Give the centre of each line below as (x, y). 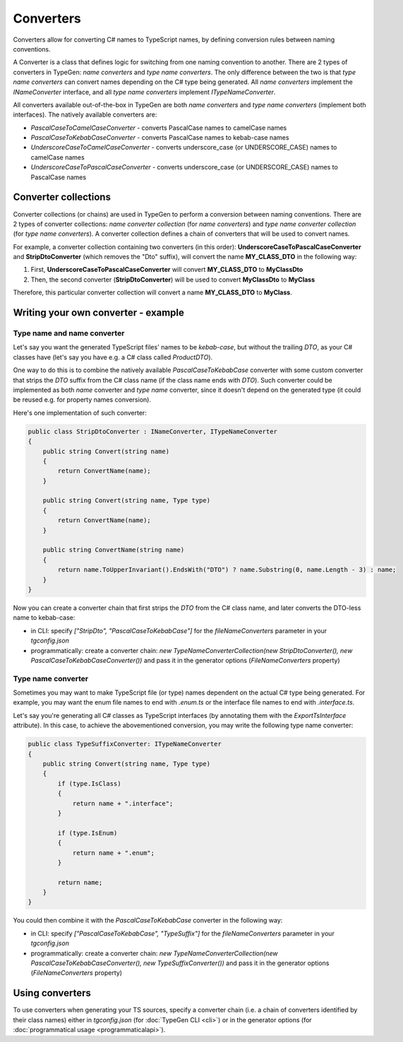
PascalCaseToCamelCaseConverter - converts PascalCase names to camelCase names (159, 128)
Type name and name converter (69, 333)
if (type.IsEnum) (88, 833)
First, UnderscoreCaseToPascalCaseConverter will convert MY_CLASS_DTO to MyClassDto (167, 270)
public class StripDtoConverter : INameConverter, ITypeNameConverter (153, 431)
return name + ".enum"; (114, 853)
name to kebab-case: (44, 618)
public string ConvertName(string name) (114, 550)
